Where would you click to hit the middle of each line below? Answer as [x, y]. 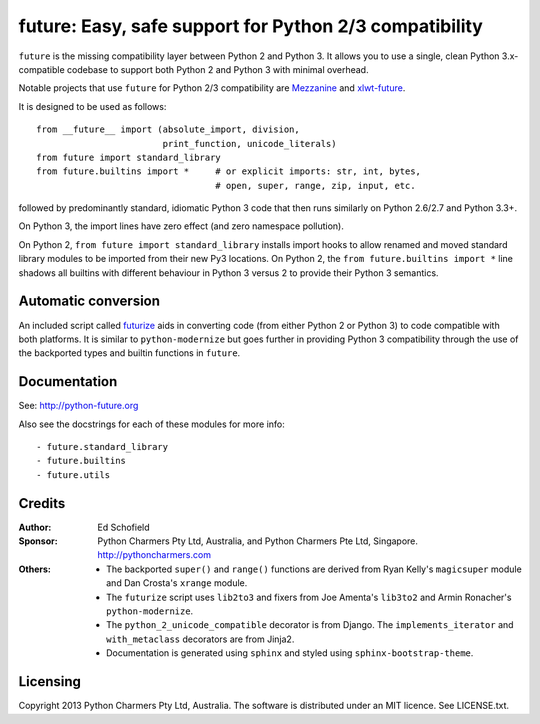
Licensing [50, 681]
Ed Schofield [123, 527]
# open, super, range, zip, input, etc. [315, 185]
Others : [35, 569]
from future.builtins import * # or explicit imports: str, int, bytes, [229, 171]
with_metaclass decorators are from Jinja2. [200, 639]
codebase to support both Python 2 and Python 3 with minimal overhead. [217, 69]
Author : [35, 527]
